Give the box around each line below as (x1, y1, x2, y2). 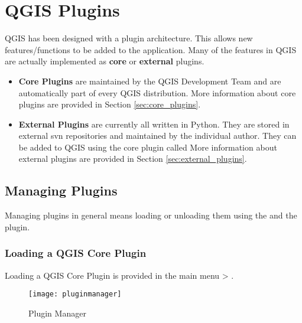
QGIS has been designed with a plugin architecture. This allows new (5, 32, 253, 44)
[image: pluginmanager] (28, 290, 122, 299)
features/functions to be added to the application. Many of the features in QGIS (5, 43, 297, 56)
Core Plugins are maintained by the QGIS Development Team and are (18, 74, 281, 87)
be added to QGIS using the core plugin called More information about (18, 141, 277, 153)
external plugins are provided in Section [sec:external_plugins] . (18, 152, 247, 165)
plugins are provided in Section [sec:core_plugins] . (18, 98, 201, 110)
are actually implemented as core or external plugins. (5, 55, 204, 67)
